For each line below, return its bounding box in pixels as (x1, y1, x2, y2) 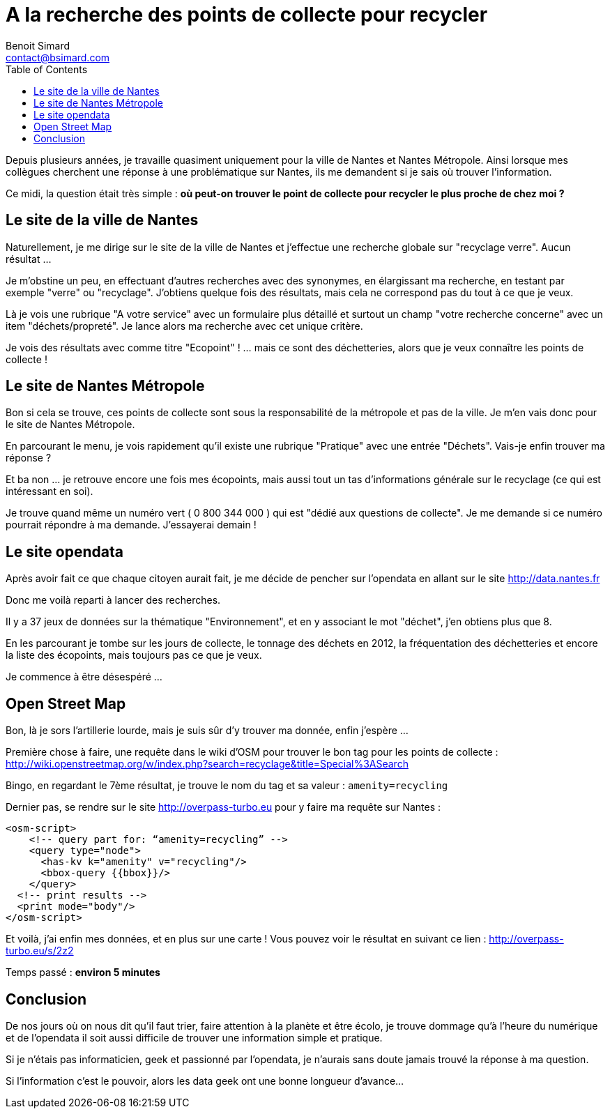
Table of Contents (6, 63, 88, 75)
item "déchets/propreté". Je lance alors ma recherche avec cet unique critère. (6, 319, 363, 332)
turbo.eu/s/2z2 (6, 945, 74, 957)
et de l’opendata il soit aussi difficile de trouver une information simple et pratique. (6, 1031, 383, 1044)
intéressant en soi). (6, 485, 93, 498)
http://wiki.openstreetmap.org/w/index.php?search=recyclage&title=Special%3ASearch (6, 758, 409, 770)
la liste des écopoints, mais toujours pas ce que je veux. (6, 649, 262, 662)
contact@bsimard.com (6, 51, 110, 63)
